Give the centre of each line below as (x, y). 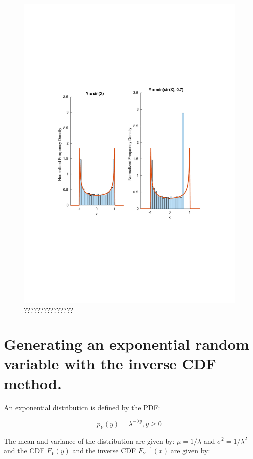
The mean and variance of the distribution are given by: (89, 440)
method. (33, 383)
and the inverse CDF (104, 450)
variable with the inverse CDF (110, 364)
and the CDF (24, 450)
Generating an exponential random (126, 344)
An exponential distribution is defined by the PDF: (82, 407)
